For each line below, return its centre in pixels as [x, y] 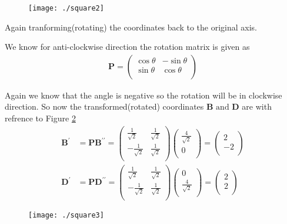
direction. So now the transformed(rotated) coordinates [104, 106]
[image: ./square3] [66, 215]
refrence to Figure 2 [40, 118]
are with [257, 106]
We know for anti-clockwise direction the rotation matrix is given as [127, 47]
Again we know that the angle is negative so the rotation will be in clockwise [143, 95]
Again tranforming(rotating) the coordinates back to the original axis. [131, 27]
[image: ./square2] [66, 8]
